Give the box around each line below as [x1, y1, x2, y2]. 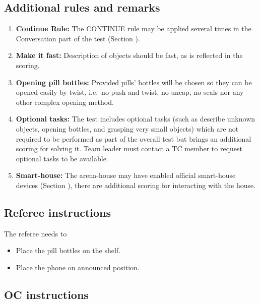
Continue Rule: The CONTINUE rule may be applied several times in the [16, 23, 251, 34]
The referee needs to [4, 228, 67, 238]
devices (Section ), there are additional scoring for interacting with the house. [16, 179, 256, 190]
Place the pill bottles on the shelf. [16, 245, 121, 256]
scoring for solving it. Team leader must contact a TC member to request [16, 143, 243, 154]
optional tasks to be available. [16, 153, 108, 163]
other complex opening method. [16, 96, 114, 107]
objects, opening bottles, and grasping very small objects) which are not [16, 123, 239, 134]
